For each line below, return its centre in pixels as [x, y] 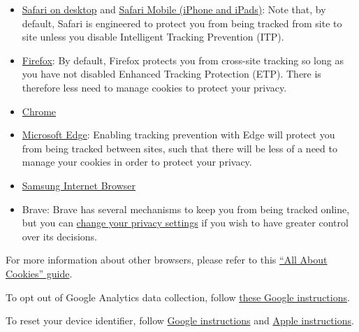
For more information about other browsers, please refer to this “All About [167, 260]
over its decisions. [59, 236]
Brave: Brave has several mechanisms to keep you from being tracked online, [186, 209]
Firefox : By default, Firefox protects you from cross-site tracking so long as [183, 60]
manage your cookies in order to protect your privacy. [137, 162]
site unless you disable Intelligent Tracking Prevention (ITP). [153, 37]
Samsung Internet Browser [79, 185]
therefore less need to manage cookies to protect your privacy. [154, 87]
